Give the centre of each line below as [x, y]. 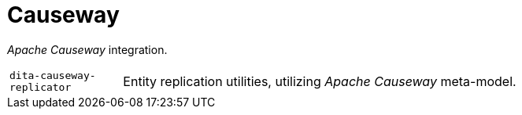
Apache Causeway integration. [87, 49]
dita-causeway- [53, 75]
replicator [41, 87]
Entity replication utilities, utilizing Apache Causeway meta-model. [320, 81]
